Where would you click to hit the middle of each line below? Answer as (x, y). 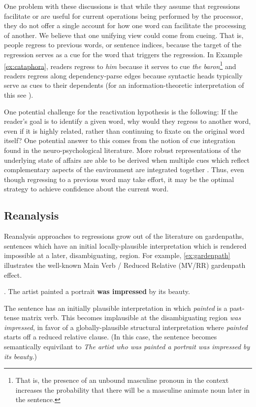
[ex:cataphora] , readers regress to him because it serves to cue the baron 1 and (120, 65)
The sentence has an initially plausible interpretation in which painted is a (116, 308)
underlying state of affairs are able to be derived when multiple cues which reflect (127, 160)
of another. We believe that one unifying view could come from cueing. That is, (124, 35)
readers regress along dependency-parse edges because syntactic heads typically (123, 75)
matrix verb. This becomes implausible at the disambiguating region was (131, 317)
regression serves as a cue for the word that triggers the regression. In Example (123, 54)
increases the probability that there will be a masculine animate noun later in (133, 389)
